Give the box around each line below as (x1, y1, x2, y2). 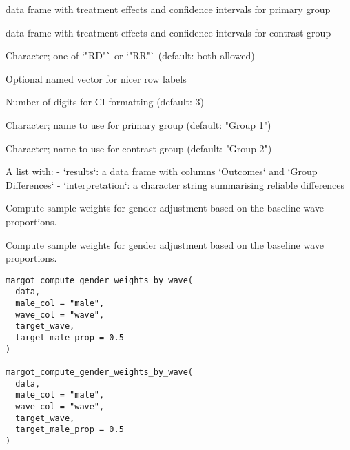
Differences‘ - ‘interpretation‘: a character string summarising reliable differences (6, 177, 345, 192)
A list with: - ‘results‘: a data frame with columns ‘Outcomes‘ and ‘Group (6, 164, 318, 178)
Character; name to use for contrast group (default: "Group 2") (6, 141, 272, 155)
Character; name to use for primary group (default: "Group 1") (6, 117, 271, 132)
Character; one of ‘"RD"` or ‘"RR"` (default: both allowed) (6, 48, 255, 63)
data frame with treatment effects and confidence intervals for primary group (6, 2, 331, 16)
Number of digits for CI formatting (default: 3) (6, 94, 205, 109)
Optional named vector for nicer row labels (6, 71, 187, 85)
